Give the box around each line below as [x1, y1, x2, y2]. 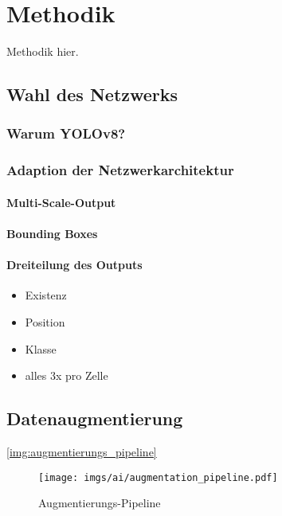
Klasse [25, 340, 57, 357]
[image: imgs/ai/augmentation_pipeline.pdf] [38, 471, 278, 483]
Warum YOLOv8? [6, 123, 126, 143]
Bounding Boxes [6, 225, 98, 241]
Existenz [25, 287, 67, 303]
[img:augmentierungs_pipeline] [6, 443, 157, 459]
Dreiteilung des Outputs [6, 256, 143, 273]
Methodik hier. [6, 43, 79, 60]
